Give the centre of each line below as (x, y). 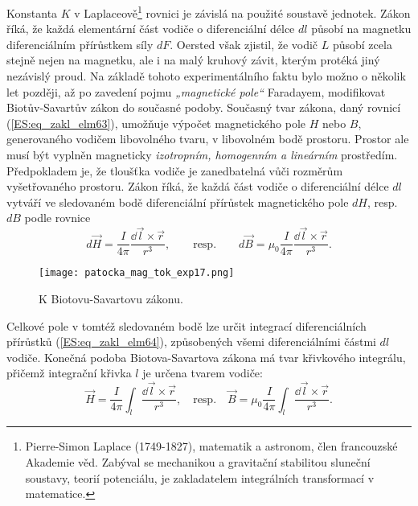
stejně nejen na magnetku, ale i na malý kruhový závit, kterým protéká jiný (193, 60)
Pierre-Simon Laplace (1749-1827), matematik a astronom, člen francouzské (211, 446)
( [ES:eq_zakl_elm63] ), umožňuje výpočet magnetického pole (156, 123)
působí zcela (362, 44)
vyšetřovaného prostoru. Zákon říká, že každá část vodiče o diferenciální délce (198, 186)
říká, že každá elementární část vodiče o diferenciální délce (151, 29)
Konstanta (32, 12)
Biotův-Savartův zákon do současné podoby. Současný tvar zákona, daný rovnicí (204, 107)
